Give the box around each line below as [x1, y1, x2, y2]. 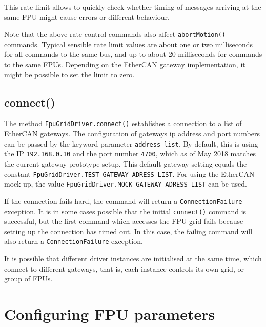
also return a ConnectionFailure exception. [4, 236, 143, 247]
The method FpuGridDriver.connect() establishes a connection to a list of [4, 118, 242, 129]
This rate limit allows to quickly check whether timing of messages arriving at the [4, 2, 261, 12]
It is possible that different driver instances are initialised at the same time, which [4, 253, 262, 264]
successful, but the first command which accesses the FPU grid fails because [4, 216, 243, 227]
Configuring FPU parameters [4, 303, 215, 324]
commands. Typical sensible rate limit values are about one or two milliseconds [4, 38, 253, 49]
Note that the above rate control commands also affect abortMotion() [4, 29, 226, 39]
